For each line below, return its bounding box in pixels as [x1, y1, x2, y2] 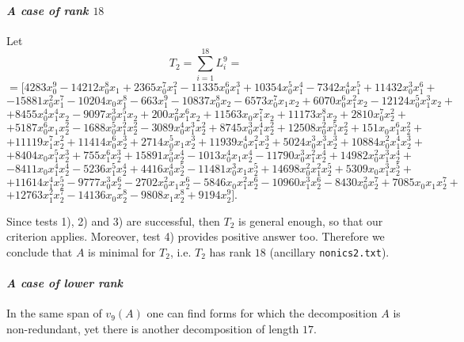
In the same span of [6, 305, 102, 321]
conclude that [6, 243, 73, 260]
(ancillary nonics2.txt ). [269, 243, 390, 260]
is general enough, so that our [238, 212, 383, 229]
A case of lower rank [6, 275, 124, 291]
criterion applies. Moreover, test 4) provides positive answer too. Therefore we [6, 228, 385, 245]
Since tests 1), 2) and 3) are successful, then [6, 212, 220, 229]
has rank [209, 243, 252, 260]
